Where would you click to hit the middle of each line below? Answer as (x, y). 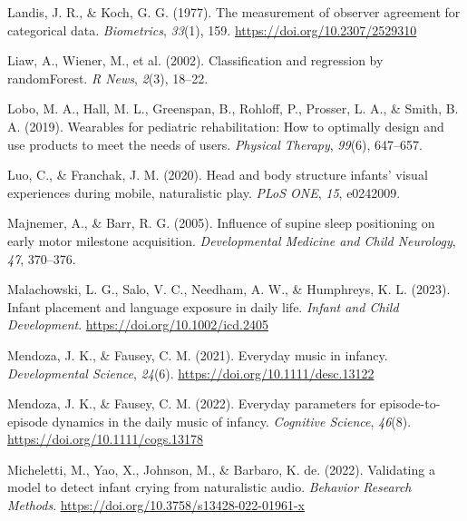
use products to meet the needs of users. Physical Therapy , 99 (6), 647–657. (215, 144)
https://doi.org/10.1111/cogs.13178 (106, 439)
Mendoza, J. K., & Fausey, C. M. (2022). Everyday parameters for (192, 403)
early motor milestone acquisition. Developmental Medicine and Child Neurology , (232, 240)
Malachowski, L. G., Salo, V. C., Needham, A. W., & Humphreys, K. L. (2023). (229, 289)
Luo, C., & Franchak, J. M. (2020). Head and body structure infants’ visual (218, 175)
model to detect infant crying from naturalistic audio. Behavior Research (209, 487)
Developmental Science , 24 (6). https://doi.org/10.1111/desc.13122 (191, 373)
